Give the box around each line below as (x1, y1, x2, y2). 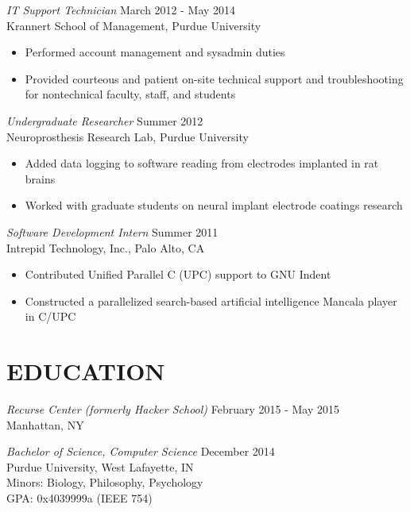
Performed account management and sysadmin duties (25, 44, 285, 60)
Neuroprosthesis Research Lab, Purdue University (6, 128, 249, 144)
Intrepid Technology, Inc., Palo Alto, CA (6, 239, 205, 256)
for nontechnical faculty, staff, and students (25, 86, 236, 102)
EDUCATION (6, 355, 165, 387)
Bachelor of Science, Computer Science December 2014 (6, 443, 275, 460)
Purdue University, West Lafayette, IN (6, 458, 194, 475)
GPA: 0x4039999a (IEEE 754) (6, 490, 153, 506)
